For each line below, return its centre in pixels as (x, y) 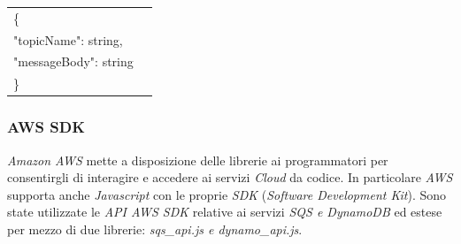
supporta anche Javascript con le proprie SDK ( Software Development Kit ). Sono (227, 194)
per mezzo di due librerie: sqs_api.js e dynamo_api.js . (155, 229)
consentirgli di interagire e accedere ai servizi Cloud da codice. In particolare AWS (230, 177)
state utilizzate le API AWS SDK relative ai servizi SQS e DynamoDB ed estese (225, 212)
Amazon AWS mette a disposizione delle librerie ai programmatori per (198, 160)
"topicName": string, (68, 39)
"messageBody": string (73, 61)
